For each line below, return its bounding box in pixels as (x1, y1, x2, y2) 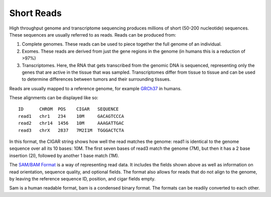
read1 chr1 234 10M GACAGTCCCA (18, 113, 124, 119)
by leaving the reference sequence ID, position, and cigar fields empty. (9, 175, 156, 181)
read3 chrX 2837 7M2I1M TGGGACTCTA (18, 127, 124, 133)
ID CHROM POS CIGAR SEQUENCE (18, 106, 119, 112)
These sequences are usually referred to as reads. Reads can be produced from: (9, 32, 177, 38)
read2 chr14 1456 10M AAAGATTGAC (18, 120, 124, 126)
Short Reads (9, 8, 62, 19)
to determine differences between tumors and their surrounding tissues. (22, 76, 171, 82)
